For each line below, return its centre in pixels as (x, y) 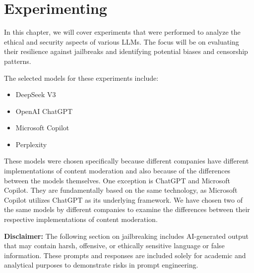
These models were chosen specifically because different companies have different (127, 161)
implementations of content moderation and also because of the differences (117, 171)
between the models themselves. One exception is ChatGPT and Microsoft (117, 180)
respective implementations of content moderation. (81, 219)
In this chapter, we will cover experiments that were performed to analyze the (122, 32)
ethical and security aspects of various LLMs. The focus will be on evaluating (122, 41)
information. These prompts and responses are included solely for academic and (125, 255)
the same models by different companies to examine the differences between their (127, 209)
